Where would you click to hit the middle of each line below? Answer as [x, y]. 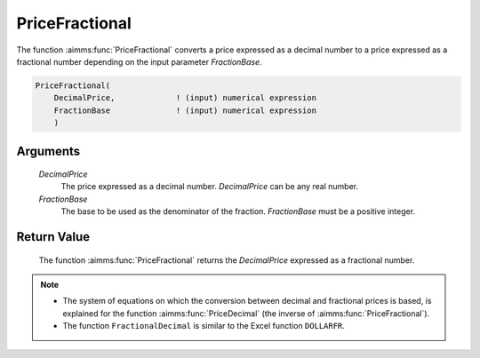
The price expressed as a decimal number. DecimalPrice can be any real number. [210, 187]
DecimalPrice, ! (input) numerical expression [185, 98]
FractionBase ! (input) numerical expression [185, 110]
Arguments [48, 151]
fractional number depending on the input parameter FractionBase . [139, 61]
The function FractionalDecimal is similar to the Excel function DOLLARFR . [204, 326]
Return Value [53, 237]
